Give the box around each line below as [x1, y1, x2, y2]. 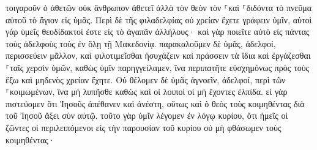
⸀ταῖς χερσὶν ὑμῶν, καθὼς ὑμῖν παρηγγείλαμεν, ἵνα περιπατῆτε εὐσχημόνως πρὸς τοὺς [6, 61, 310, 73]
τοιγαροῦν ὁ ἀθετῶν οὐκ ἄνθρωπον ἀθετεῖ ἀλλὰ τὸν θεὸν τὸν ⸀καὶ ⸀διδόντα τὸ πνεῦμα [6, 1, 312, 13]
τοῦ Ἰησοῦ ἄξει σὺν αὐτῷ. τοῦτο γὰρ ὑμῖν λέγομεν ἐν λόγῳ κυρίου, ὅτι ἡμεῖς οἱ [6, 109, 288, 122]
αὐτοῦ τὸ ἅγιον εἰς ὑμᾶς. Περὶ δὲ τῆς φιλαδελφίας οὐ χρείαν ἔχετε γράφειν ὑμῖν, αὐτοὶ [6, 13, 312, 26]
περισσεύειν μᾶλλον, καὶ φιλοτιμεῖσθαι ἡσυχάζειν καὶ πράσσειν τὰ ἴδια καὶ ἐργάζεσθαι [6, 49, 311, 62]
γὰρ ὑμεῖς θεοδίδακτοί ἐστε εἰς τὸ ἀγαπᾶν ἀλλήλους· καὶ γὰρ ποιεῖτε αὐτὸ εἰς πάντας [6, 25, 310, 38]
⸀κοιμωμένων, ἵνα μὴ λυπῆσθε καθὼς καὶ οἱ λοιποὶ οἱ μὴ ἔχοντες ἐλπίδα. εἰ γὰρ [6, 85, 288, 98]
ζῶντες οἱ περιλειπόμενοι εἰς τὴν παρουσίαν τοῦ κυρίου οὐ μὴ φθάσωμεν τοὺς [6, 121, 282, 133]
